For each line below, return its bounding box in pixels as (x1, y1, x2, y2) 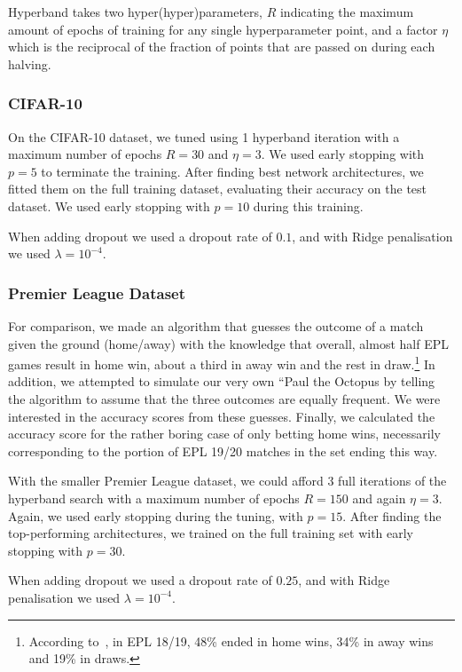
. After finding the (342, 506, 442, 525)
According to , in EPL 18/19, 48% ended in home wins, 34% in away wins (28, 631, 434, 650)
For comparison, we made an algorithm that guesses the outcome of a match (8, 316, 424, 335)
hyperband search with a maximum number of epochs (8, 488, 300, 507)
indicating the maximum (279, 3, 414, 20)
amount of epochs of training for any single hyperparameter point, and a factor (8, 20, 438, 38)
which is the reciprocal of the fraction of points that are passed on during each (8, 37, 435, 56)
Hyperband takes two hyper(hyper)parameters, (8, 3, 262, 20)
